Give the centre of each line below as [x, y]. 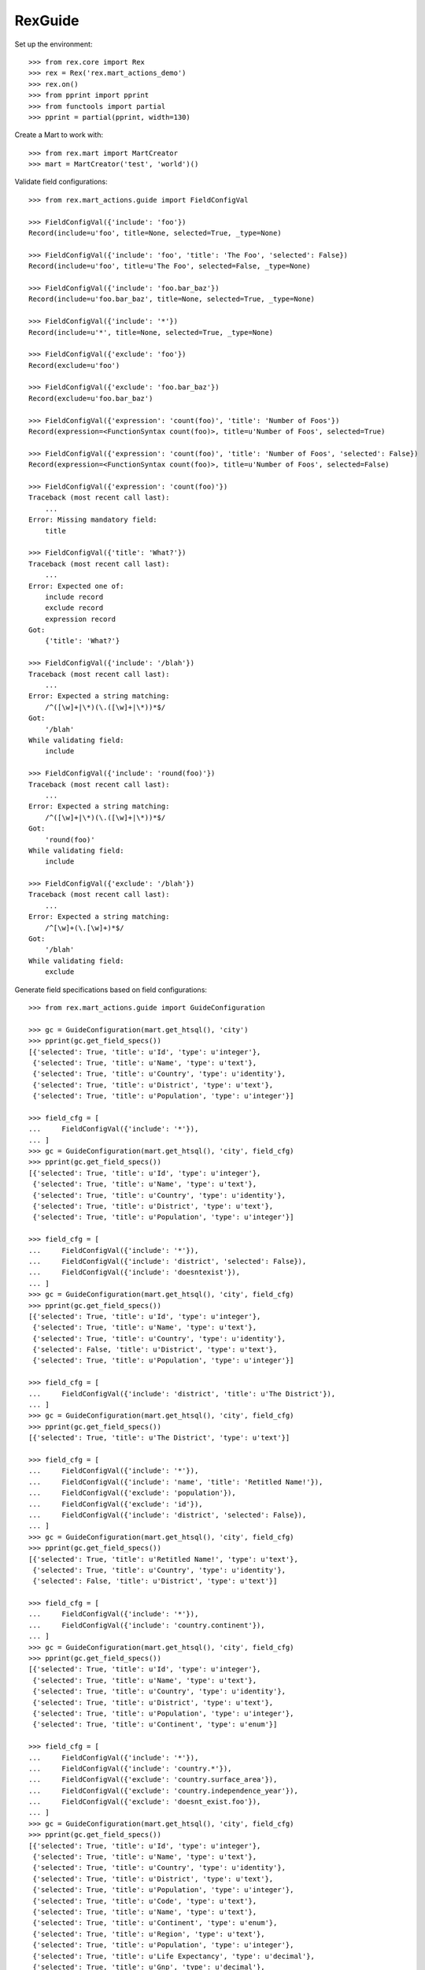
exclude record [74, 608]
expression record [80, 619]
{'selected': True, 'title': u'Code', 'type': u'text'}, [145, 1901]
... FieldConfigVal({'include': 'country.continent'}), [147, 1625]
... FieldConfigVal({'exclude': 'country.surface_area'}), [153, 1780]
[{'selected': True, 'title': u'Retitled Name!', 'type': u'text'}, [163, 1559]
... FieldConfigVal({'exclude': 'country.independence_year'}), [163, 1790]
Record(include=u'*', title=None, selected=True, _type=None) [151, 332]
